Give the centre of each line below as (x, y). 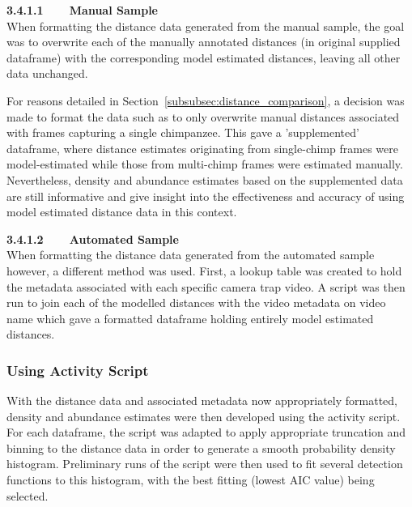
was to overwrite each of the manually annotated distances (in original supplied (204, 42)
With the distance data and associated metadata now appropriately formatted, (202, 400)
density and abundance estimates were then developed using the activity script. (204, 416)
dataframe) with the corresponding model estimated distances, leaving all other (204, 57)
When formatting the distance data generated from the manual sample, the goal (206, 26)
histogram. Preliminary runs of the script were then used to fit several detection (205, 464)
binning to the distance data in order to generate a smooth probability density (201, 447)
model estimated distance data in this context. (122, 212)
